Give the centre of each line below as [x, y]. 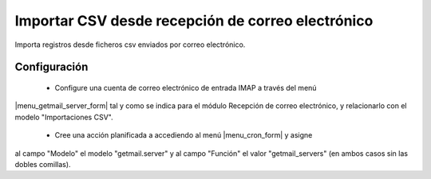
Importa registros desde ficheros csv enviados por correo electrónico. [130, 45]
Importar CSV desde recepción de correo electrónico [194, 21]
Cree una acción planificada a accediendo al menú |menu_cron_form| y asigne [184, 135]
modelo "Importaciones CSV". [64, 117]
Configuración [51, 67]
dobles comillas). [43, 164]
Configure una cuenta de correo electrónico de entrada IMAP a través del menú [186, 88]
